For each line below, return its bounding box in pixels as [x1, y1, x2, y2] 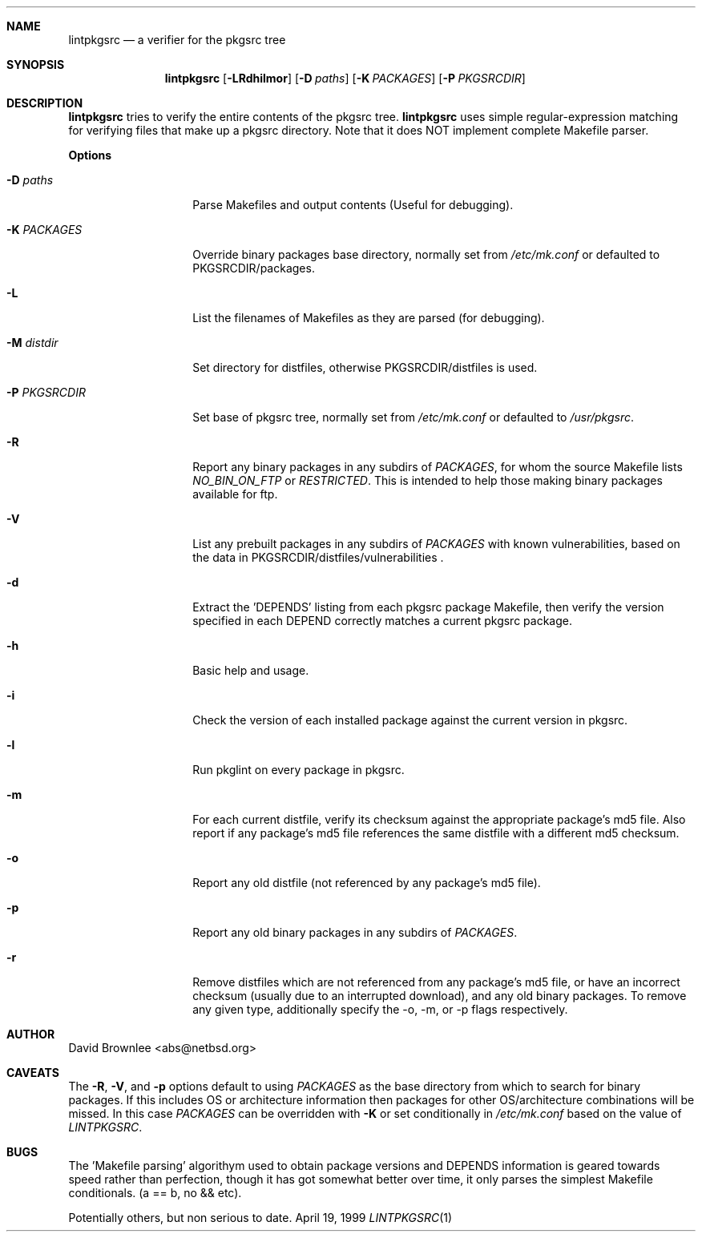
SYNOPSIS [6, 58, 65, 71]
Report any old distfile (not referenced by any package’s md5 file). [192, 876, 541, 889]
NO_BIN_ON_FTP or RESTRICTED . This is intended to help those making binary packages [192, 474, 663, 487]
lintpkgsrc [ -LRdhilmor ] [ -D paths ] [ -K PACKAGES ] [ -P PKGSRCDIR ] [164, 71, 526, 85]
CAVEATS [6, 1066, 59, 1079]
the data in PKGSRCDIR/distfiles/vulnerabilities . [192, 550, 444, 564]
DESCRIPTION [6, 96, 83, 110]
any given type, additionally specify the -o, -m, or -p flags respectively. [192, 1002, 568, 1016]
